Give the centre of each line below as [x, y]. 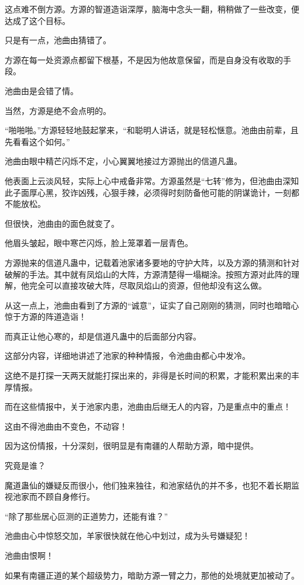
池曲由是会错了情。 [42, 90]
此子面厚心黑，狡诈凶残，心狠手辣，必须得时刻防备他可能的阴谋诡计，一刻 [148, 192]
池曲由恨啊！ [29, 555]
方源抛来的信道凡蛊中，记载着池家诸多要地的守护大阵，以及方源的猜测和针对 [152, 262]
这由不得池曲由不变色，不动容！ [66, 426]
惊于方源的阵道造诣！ [46, 316]
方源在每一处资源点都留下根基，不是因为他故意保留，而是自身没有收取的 [144, 59]
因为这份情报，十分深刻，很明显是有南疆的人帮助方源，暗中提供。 [132, 446]
